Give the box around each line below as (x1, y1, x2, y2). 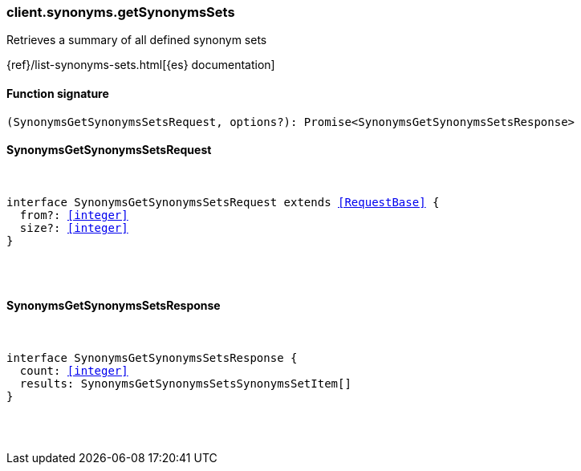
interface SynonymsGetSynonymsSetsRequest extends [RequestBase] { (6, 195, 440, 209)
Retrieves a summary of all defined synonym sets (6, 33, 267, 47)
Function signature (6, 86, 109, 100)
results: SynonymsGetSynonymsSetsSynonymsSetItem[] (19, 377, 351, 391)
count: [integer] (19, 364, 128, 378)
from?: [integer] (19, 208, 128, 221)
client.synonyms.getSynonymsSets (6, 4, 235, 20)
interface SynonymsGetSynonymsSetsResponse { (6, 351, 298, 365)
